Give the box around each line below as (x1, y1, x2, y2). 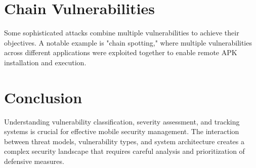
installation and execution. (4, 57, 87, 67)
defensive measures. (4, 156, 64, 166)
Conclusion (4, 87, 82, 107)
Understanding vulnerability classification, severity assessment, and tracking (4, 116, 240, 127)
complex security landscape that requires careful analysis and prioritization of (4, 146, 245, 156)
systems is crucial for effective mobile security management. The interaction (4, 126, 239, 137)
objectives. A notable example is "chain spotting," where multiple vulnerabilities (4, 37, 252, 48)
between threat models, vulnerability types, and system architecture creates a (4, 136, 244, 146)
